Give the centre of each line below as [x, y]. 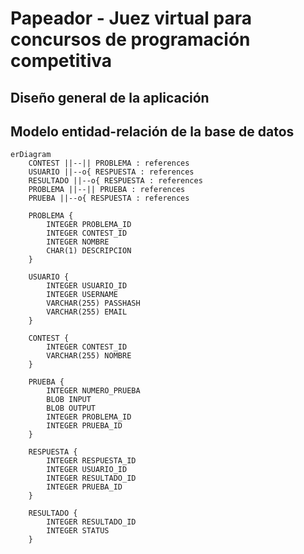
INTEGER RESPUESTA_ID [91, 461]
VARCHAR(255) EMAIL [87, 312]
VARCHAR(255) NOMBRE [89, 356]
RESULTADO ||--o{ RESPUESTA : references [115, 181]
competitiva [61, 61]
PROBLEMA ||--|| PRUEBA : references [107, 190]
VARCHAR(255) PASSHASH [93, 303]
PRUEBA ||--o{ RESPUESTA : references [109, 198]
